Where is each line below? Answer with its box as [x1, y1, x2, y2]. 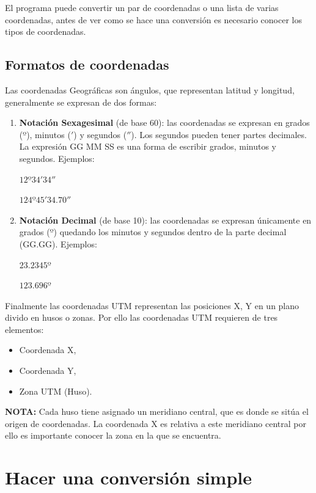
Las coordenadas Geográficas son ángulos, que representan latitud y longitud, [5, 83, 295, 96]
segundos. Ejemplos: [19, 152, 95, 164]
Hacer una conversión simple [5, 465, 252, 490]
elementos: [5, 323, 44, 335]
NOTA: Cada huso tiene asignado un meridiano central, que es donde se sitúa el [5, 405, 309, 418]
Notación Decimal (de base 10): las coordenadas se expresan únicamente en [19, 213, 312, 226]
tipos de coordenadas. [5, 25, 86, 38]
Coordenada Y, [19, 364, 76, 377]
